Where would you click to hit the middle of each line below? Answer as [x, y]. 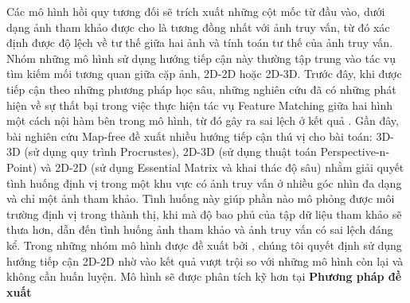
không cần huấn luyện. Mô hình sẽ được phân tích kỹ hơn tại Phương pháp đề [204, 276]
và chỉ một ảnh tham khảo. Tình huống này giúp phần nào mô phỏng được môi [201, 198]
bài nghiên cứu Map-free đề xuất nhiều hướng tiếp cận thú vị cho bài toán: [189, 136]
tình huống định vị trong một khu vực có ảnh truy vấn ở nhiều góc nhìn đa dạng [204, 183]
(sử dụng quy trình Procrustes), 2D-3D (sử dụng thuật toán [170, 151]
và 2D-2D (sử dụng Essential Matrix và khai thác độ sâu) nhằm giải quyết [222, 167]
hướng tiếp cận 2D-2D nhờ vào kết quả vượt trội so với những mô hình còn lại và [205, 260]
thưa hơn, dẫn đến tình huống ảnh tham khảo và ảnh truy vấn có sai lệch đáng [200, 229]
